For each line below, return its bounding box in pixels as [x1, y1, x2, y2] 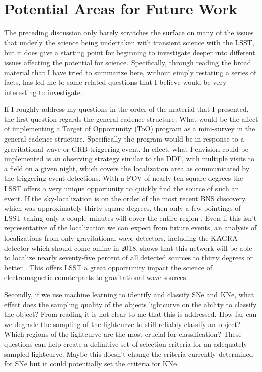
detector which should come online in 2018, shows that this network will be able [4, 242, 252, 253]
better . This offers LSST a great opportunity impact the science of [4, 262, 213, 272]
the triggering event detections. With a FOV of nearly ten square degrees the [4, 173, 243, 183]
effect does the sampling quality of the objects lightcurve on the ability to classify [4, 299, 257, 309]
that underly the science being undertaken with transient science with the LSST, [4, 37, 254, 48]
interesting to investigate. [4, 86, 82, 97]
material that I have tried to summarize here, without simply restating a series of [4, 67, 256, 77]
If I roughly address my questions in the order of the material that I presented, [4, 104, 249, 114]
